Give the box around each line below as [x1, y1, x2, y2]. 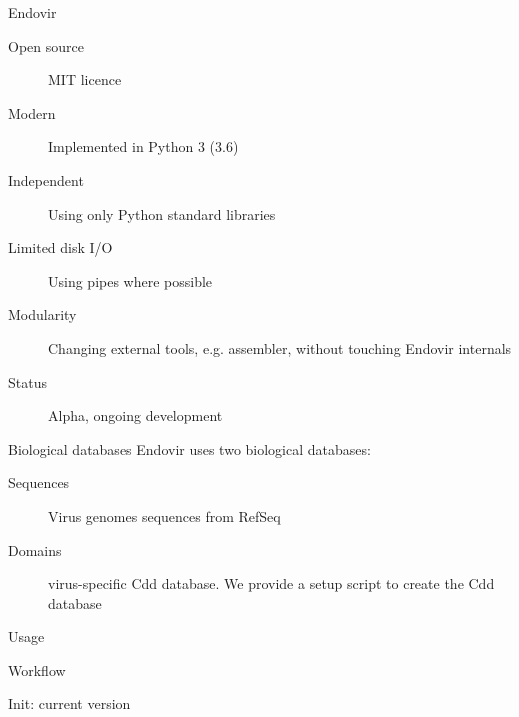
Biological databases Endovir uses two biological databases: [8, 438, 371, 459]
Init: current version [8, 693, 131, 714]
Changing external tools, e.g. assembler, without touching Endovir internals [48, 337, 512, 358]
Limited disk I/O [8, 237, 113, 258]
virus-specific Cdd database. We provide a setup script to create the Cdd [48, 573, 495, 594]
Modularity [8, 304, 77, 325]
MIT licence [48, 69, 122, 90]
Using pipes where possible [48, 270, 213, 291]
